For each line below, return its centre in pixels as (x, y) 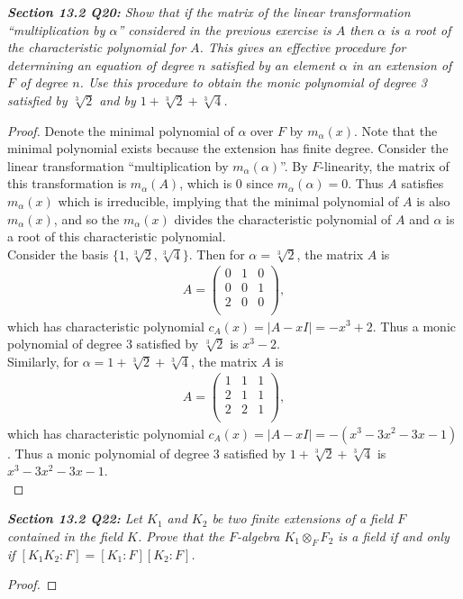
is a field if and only (394, 535)
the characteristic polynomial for (97, 47)
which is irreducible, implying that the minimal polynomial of (228, 200)
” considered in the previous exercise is (224, 29)
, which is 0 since (227, 183)
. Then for (217, 254)
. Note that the (396, 130)
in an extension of (402, 64)
